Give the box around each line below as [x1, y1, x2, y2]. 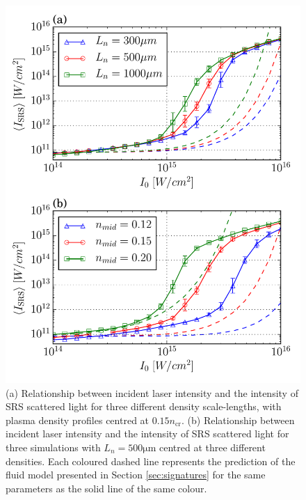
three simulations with [6, 440, 101, 454]
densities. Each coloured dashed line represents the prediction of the [6, 453, 296, 468]
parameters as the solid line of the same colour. [6, 481, 207, 495]
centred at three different [159, 440, 266, 454]
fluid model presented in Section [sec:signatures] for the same [6, 467, 266, 482]
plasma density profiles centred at [6, 412, 150, 427]
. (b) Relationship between [181, 412, 295, 427]
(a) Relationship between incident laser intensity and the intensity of [6, 385, 298, 400]
